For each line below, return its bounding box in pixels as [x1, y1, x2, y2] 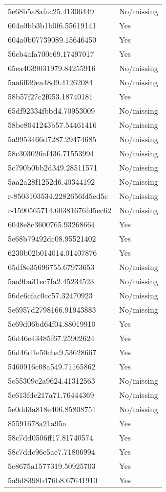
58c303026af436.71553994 [8, 148, 94, 159]
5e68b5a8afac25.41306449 [8, 5, 94, 17]
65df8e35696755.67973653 [8, 261, 95, 272]
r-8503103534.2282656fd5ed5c [8, 190, 108, 201]
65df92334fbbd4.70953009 [8, 105, 95, 116]
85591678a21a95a [8, 418, 67, 429]
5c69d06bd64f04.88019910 [8, 318, 96, 329]
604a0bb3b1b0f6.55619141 [8, 20, 96, 31]
